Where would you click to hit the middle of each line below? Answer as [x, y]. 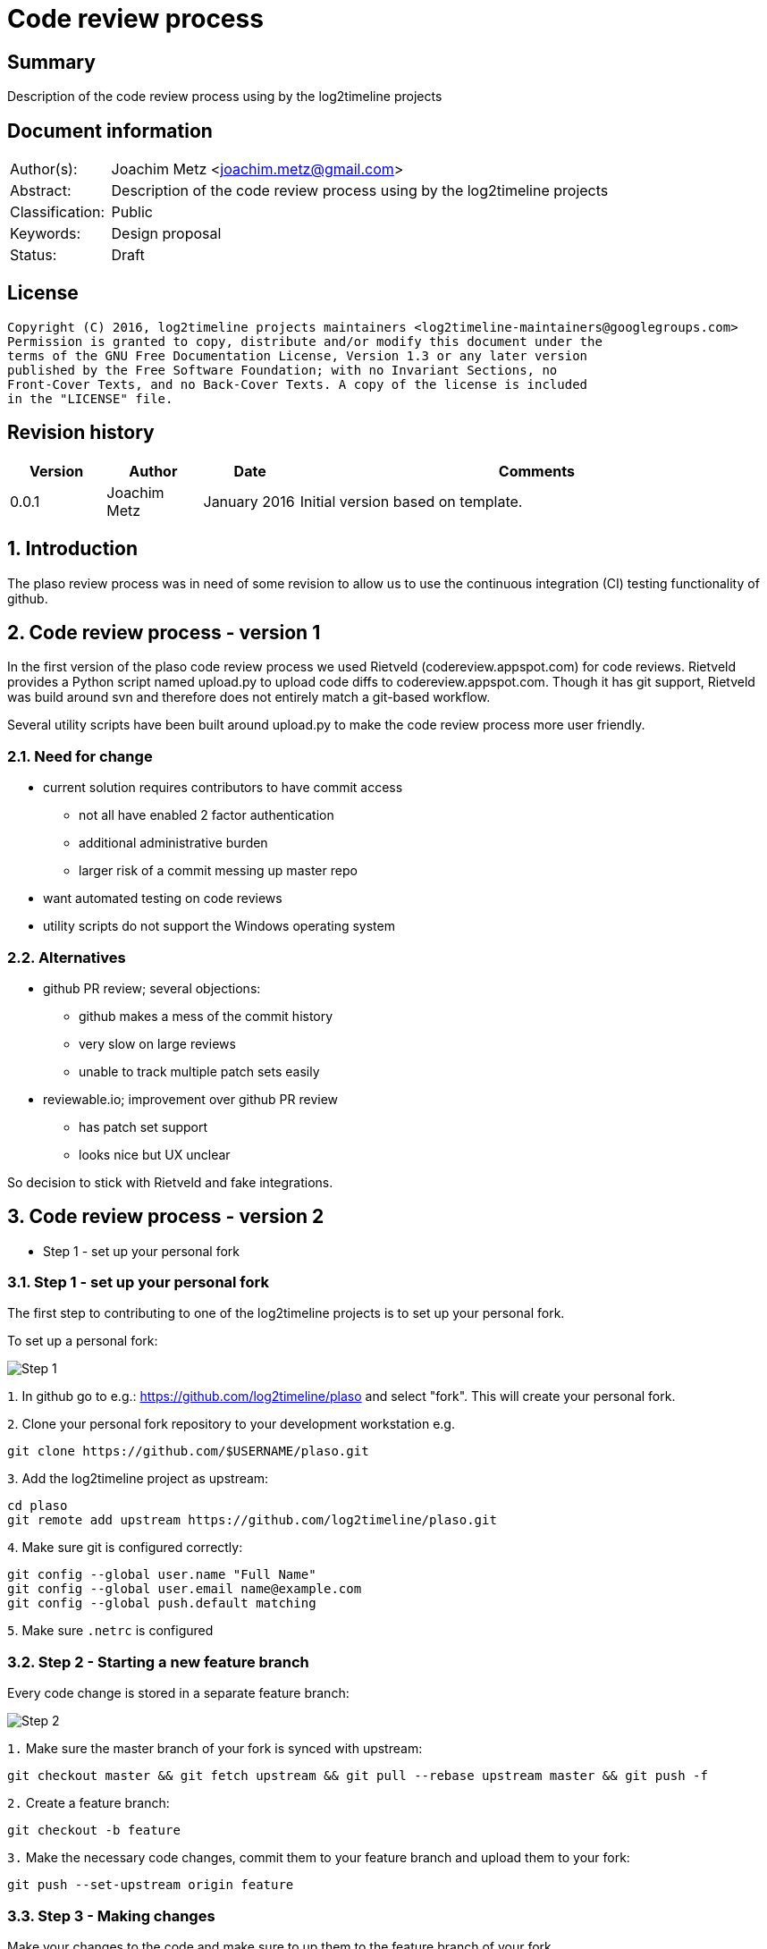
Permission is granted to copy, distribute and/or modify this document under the [305, 341]
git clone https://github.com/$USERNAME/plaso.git [188, 1451]
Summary [51, 62]
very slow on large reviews [157, 1043]
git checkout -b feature [94, 1831]
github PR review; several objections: [152, 988]
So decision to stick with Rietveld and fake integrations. [170, 1182]
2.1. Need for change [80, 756]
